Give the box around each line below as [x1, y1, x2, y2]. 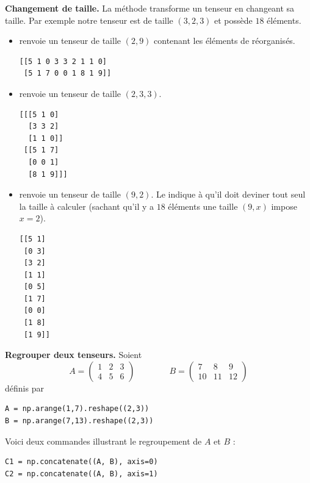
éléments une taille [168, 199, 238, 212]
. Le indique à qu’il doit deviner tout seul [151, 188, 306, 201]
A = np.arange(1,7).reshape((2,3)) [5, 404, 150, 413]
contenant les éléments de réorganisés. [154, 34, 295, 47]
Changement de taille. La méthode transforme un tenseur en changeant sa [5, 2, 295, 14]
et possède [214, 13, 253, 26]
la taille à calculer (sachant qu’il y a [19, 199, 154, 212]
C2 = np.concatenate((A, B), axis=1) [5, 469, 158, 478]
